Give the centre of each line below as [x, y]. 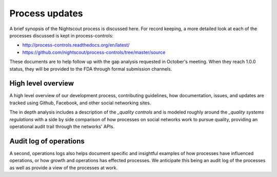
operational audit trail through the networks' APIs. [62, 126]
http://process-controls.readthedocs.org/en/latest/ [76, 45]
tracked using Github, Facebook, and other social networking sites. [80, 103]
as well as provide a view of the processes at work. [64, 168]
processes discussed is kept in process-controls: [62, 35]
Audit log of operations [47, 141]
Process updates [46, 13]
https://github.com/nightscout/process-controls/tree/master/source [94, 52]
